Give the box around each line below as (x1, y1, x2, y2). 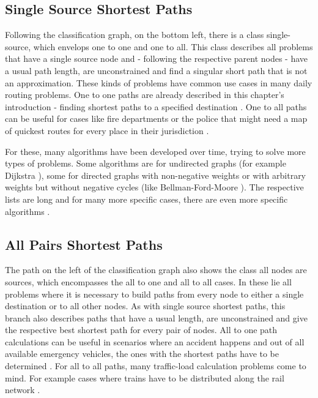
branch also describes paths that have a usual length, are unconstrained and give (5, 311, 308, 324)
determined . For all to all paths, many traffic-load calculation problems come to (5, 359, 306, 372)
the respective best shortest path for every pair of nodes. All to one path (5, 323, 278, 336)
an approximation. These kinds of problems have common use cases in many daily (5, 76, 312, 89)
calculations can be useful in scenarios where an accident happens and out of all (5, 335, 305, 348)
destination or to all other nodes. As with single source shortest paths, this (5, 299, 286, 312)
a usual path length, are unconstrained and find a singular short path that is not (5, 64, 308, 77)
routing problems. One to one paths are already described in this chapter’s (5, 88, 284, 101)
